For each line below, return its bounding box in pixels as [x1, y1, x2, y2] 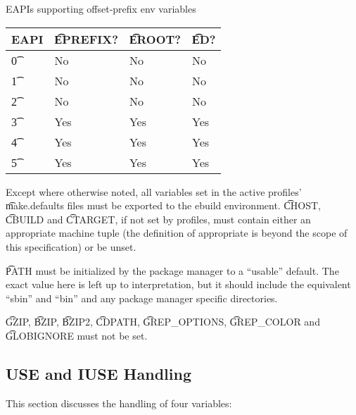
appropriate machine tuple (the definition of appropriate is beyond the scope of [6, 225, 348, 240]
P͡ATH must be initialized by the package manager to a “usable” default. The [6, 263, 339, 278]
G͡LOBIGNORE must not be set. [6, 328, 148, 342]
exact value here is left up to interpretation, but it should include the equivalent [6, 277, 351, 292]
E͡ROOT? [129, 30, 181, 47]
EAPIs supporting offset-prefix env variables [6, 1, 196, 16]
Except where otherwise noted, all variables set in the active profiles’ [6, 184, 302, 199]
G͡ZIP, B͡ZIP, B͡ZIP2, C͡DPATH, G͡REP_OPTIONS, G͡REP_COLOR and [6, 314, 320, 329]
